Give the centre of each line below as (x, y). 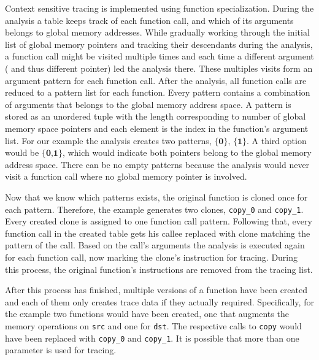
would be (22, 152)
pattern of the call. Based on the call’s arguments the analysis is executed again (155, 245)
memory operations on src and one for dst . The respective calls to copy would (153, 325)
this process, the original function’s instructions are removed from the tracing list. (159, 269)
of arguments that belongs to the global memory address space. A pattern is (148, 104)
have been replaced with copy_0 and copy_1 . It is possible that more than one (152, 338)
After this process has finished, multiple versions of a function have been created (156, 290)
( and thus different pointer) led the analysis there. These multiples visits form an (159, 68)
